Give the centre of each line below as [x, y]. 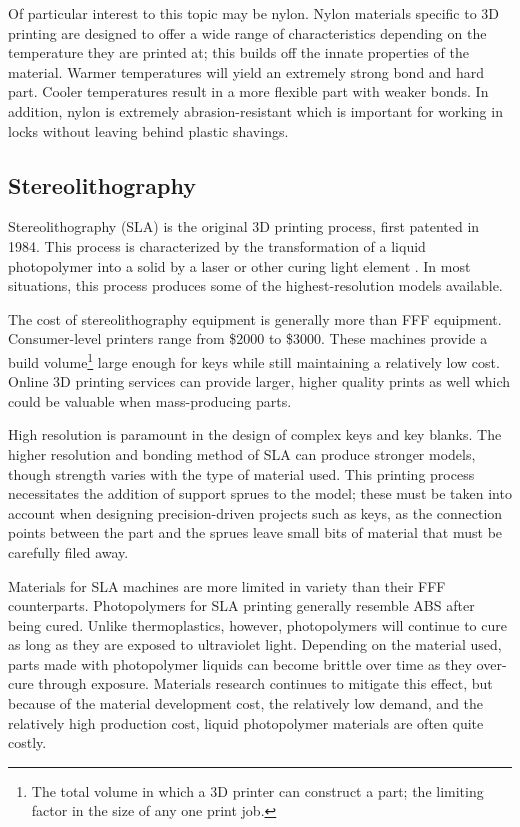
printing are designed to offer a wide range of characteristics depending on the [247, 32]
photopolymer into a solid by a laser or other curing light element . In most [239, 265]
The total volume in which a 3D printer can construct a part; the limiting [257, 790]
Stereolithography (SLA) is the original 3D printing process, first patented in [244, 226]
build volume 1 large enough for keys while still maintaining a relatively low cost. [254, 360]
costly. [27, 742]
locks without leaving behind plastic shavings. [148, 130]
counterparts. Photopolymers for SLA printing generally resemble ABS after [241, 605]
